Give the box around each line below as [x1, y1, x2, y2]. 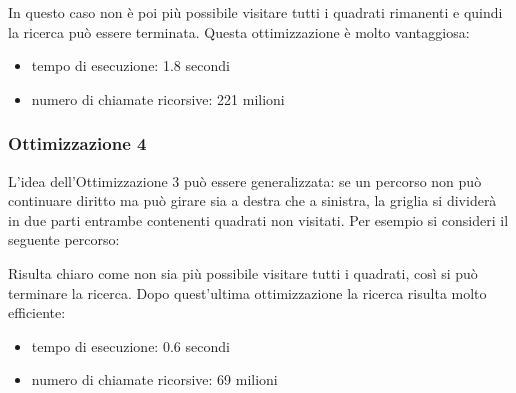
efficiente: [8, 302, 66, 323]
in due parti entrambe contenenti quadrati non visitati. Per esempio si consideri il [8, 209, 509, 230]
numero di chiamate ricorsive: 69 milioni [31, 369, 278, 390]
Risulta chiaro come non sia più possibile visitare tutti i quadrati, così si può [8, 262, 478, 283]
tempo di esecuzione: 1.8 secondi [31, 55, 230, 76]
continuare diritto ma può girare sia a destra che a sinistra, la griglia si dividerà [8, 190, 497, 211]
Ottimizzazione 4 [8, 131, 147, 156]
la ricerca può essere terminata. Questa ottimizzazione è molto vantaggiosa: [8, 21, 470, 42]
